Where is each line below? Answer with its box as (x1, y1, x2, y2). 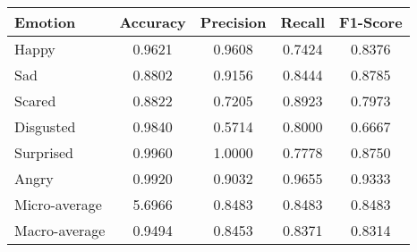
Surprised (14, 142, 73, 163)
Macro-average (14, 220, 106, 240)
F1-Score (339, 12, 403, 32)
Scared (14, 90, 56, 111)
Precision (200, 12, 267, 32)
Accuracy (119, 12, 186, 32)
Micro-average (14, 194, 102, 214)
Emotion (14, 12, 76, 32)
